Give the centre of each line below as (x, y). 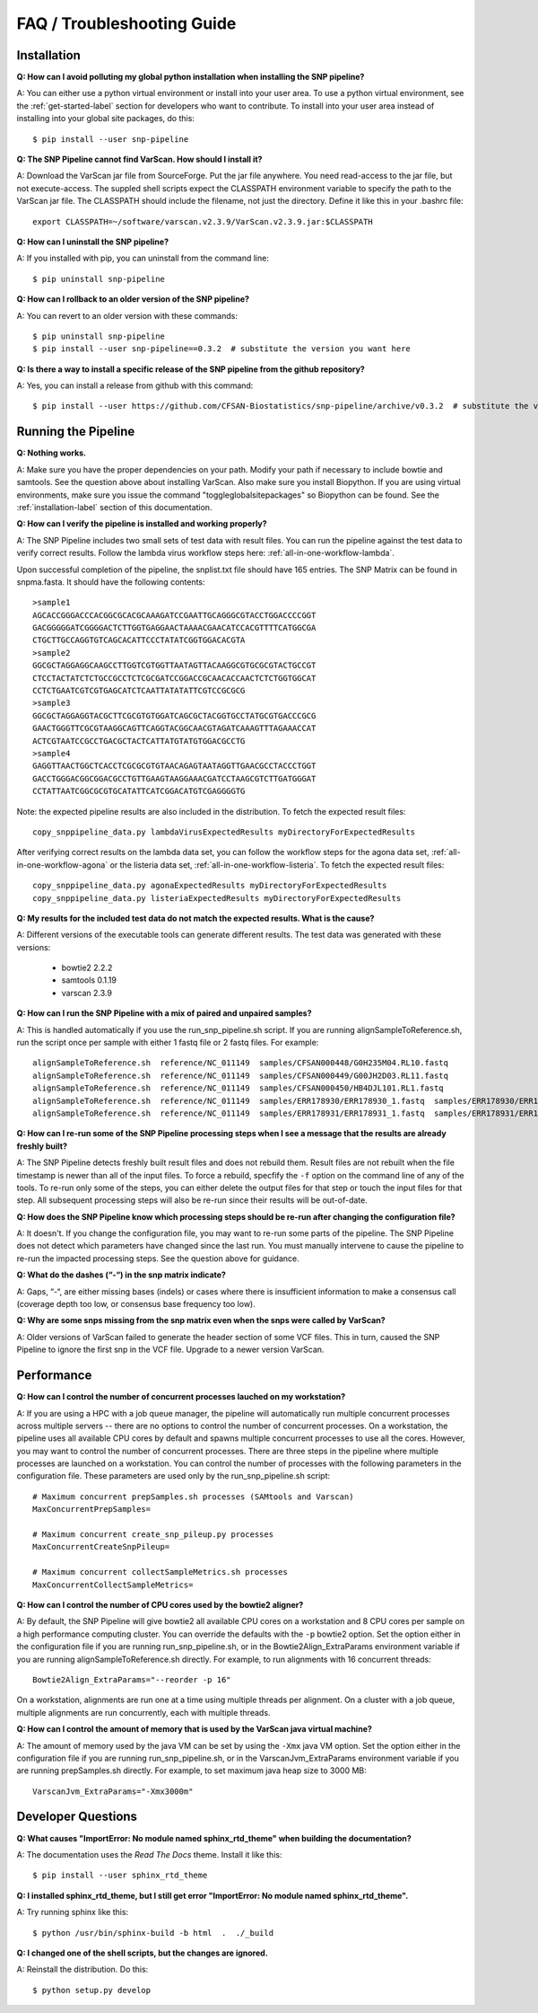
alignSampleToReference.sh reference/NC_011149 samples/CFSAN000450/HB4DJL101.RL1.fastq (238, 1088)
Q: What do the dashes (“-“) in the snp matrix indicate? (121, 1275)
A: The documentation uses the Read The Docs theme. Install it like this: (149, 1854)
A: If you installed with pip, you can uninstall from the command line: (143, 258)
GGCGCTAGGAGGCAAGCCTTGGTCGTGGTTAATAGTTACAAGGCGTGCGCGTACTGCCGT (174, 666)
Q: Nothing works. (52, 453)
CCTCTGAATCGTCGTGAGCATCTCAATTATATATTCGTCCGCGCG (139, 691)
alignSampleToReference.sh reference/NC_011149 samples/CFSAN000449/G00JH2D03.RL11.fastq (240, 1075)
